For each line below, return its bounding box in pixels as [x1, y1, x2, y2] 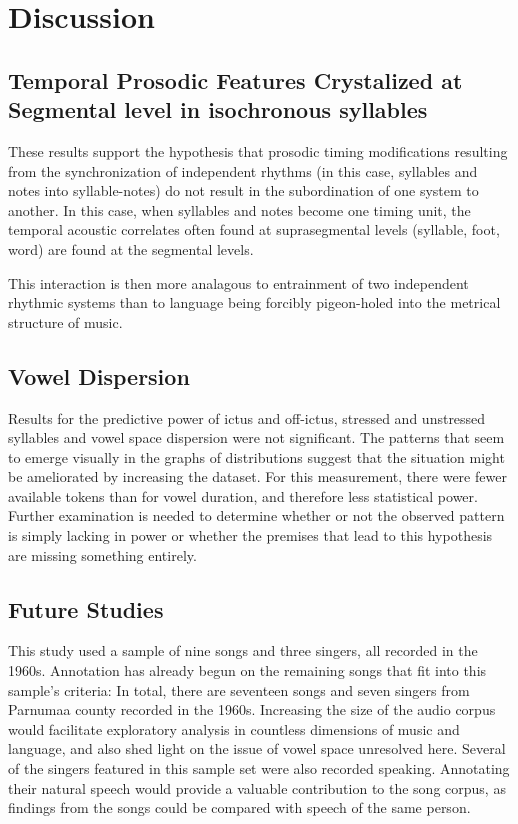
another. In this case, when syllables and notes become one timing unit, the [8, 199, 471, 220]
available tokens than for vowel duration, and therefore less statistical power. [8, 485, 478, 506]
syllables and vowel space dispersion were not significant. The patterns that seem [8, 427, 505, 448]
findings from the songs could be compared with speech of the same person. [8, 797, 471, 818]
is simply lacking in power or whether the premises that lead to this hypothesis [8, 525, 493, 546]
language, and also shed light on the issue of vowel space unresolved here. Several [8, 738, 506, 759]
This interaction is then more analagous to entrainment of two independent [8, 272, 469, 293]
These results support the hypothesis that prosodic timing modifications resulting [8, 140, 508, 161]
